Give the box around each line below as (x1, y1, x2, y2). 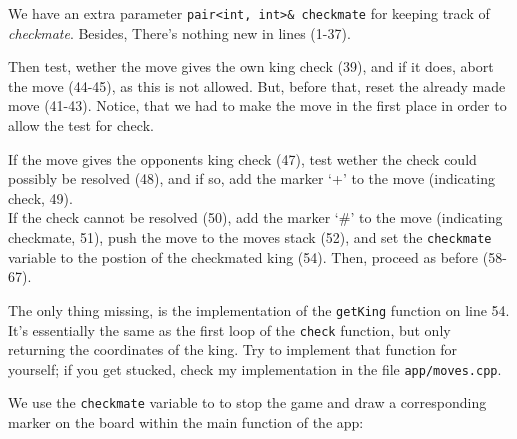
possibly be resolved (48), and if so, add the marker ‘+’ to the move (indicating (8, 168, 495, 189)
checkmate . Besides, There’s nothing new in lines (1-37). (8, 22, 351, 43)
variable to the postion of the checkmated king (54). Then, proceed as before (8, 246, 479, 267)
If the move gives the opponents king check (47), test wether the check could (8, 148, 477, 169)
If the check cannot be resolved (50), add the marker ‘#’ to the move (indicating (8, 207, 503, 228)
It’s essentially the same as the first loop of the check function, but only (8, 319, 451, 340)
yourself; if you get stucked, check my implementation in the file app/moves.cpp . (8, 358, 502, 379)
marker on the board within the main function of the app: (8, 412, 364, 433)
